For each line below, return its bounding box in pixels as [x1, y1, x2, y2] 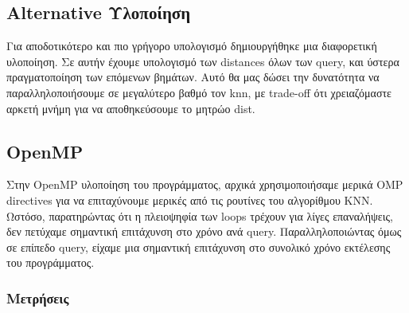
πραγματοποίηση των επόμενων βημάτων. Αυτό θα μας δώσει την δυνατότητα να [6, 68, 380, 85]
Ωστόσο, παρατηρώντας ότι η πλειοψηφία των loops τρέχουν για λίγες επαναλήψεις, [6, 207, 393, 224]
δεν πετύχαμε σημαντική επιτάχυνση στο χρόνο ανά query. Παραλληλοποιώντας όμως [6, 223, 402, 240]
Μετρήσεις [6, 288, 69, 307]
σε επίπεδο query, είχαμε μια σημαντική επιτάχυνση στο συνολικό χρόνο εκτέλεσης [6, 238, 391, 255]
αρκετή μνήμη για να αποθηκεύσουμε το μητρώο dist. [6, 100, 255, 116]
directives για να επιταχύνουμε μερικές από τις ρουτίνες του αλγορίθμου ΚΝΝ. [6, 191, 373, 208]
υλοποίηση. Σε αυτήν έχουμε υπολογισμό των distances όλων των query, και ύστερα [6, 53, 399, 69]
